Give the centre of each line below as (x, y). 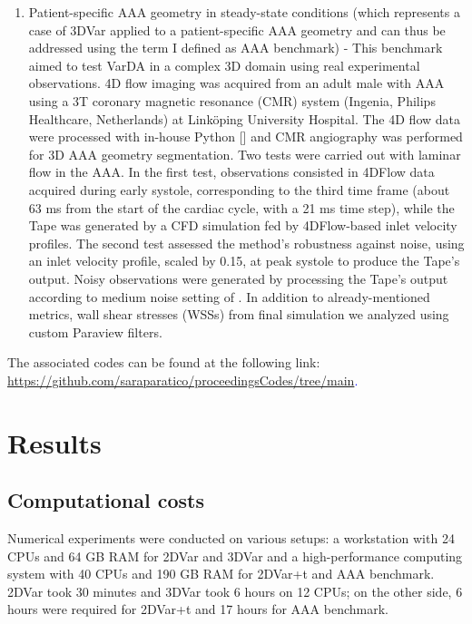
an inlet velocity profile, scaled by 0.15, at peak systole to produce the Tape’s (244, 261)
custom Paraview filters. (95, 331)
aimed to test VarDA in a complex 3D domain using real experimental (224, 65)
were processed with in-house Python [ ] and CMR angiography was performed (246, 136)
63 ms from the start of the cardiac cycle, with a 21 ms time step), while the (241, 207)
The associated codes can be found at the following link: (164, 362)
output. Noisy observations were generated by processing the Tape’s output (238, 278)
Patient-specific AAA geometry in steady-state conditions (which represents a (244, 12)
